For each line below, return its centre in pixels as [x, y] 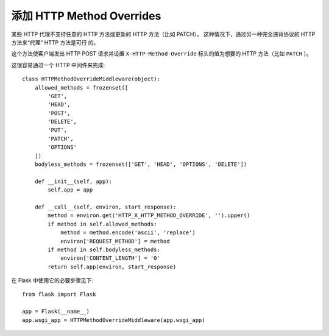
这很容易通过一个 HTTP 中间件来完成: [58, 65]
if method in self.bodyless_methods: [104, 249]
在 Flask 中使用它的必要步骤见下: [52, 281]
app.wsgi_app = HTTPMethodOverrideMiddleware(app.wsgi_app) [114, 320]
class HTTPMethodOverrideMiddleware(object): [91, 79]
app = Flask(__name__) [56, 312]
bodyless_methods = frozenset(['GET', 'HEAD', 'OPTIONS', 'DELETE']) [141, 164]
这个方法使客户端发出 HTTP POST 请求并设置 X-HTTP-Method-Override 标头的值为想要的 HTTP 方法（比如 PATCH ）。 [161, 54]
